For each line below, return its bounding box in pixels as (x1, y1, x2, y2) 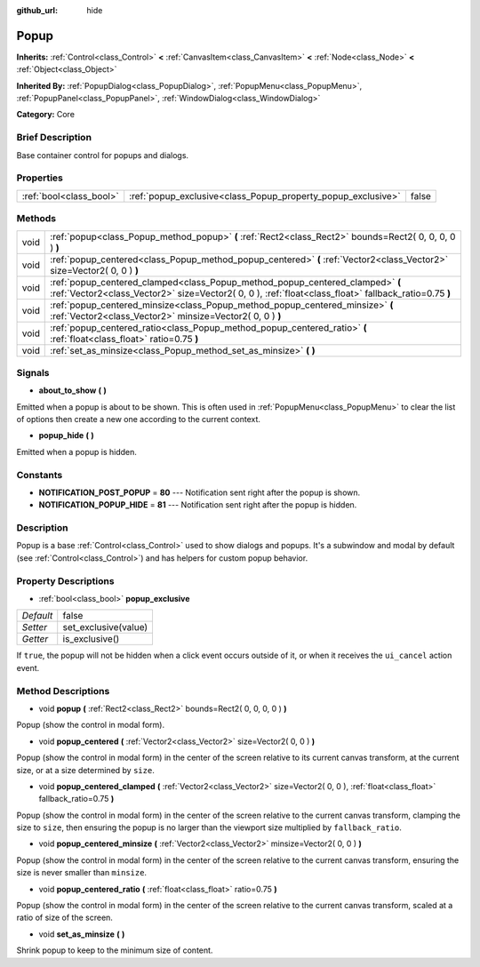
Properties (16, 172, 64, 184)
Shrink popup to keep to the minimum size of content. (16, 945, 213, 955)
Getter (21, 633, 49, 645)
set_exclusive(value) (62, 621, 148, 634)
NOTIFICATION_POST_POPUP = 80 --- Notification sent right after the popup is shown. (38, 487, 361, 498)
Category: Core (16, 109, 76, 120)
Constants (16, 468, 63, 481)
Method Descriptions (16, 684, 110, 697)
